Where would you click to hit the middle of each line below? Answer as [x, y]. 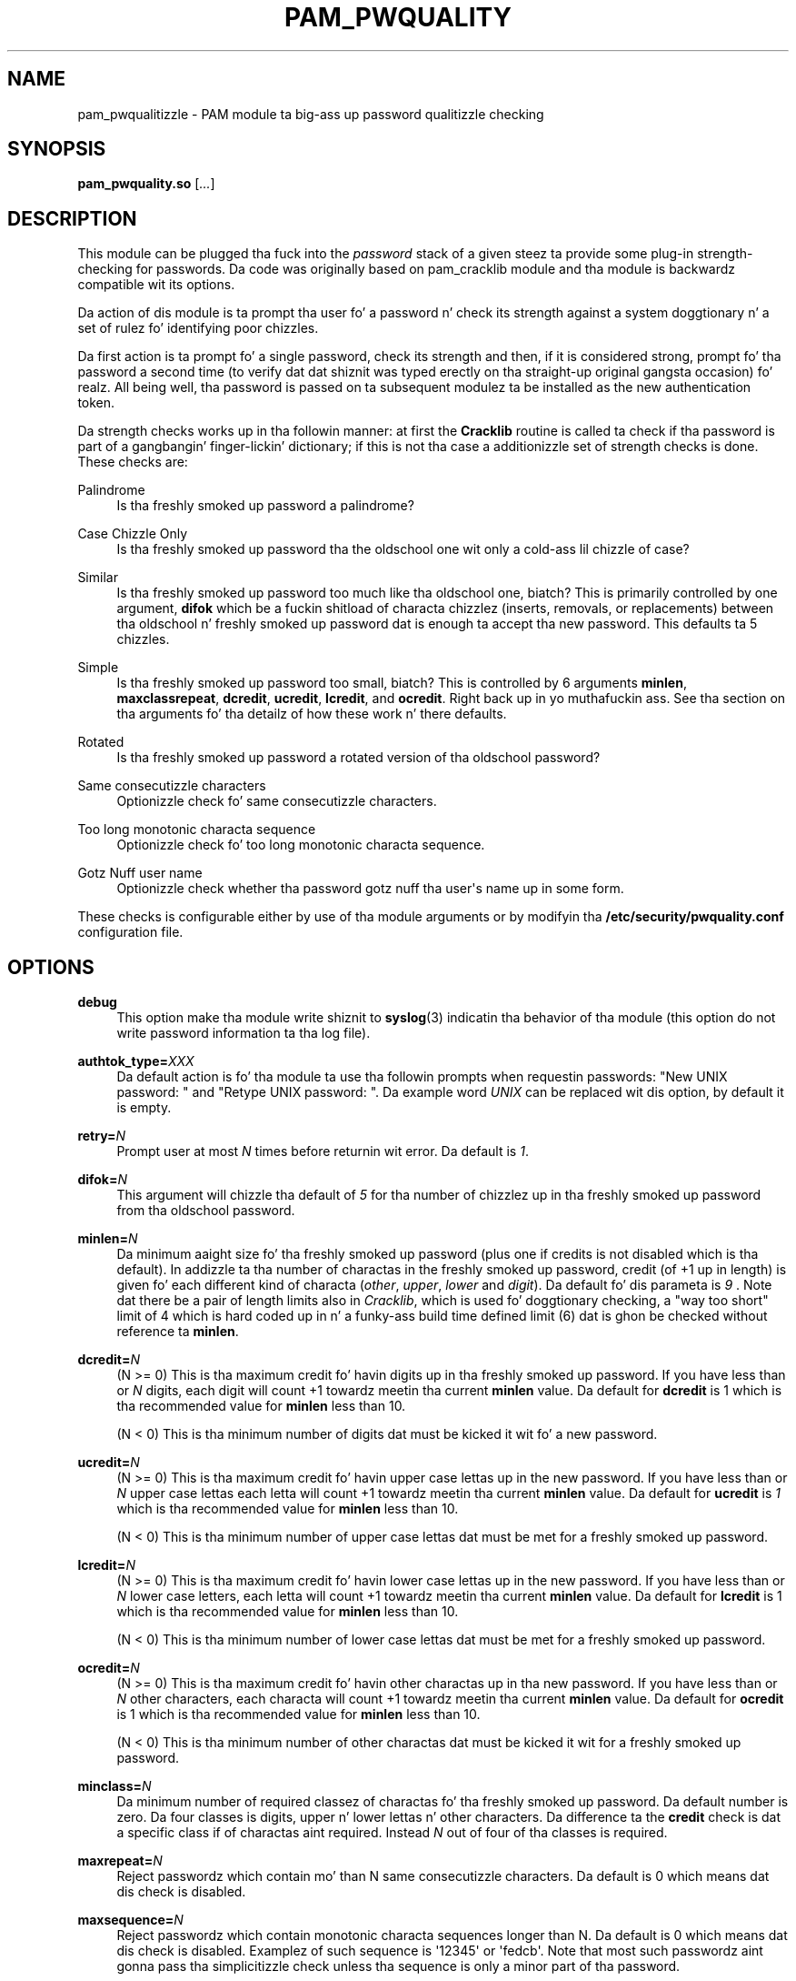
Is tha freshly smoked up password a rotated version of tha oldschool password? [358, 758]
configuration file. [130, 932]
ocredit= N [109, 1668]
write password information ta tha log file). [244, 1033]
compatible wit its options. [156, 285]
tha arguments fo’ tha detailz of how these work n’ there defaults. [312, 714]
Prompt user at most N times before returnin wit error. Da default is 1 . [323, 1151]
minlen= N [108, 1239]
